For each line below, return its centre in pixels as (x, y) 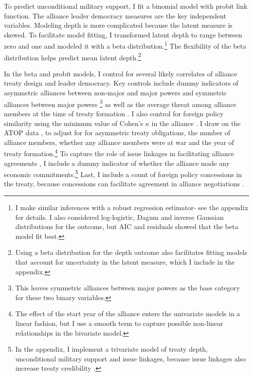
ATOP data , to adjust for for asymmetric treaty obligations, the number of (117, 133)
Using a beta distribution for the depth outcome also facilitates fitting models (131, 252)
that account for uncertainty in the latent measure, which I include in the (125, 261)
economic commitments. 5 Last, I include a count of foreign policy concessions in (123, 173)
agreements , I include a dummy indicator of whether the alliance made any (117, 163)
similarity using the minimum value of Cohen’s (74, 123)
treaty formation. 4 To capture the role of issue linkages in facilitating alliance (119, 152)
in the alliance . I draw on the (196, 123)
